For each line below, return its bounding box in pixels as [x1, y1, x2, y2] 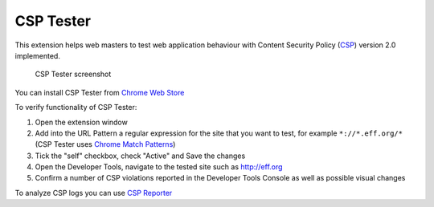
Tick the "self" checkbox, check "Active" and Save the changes [35, 151, 246, 160]
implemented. [14, 51, 60, 60]
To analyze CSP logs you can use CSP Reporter [14, 188, 173, 197]
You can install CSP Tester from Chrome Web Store [14, 87, 185, 97]
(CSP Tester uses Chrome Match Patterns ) [35, 140, 176, 149]
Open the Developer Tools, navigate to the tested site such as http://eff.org [35, 162, 283, 172]
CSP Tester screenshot [35, 69, 112, 79]
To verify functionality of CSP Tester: [14, 103, 137, 112]
